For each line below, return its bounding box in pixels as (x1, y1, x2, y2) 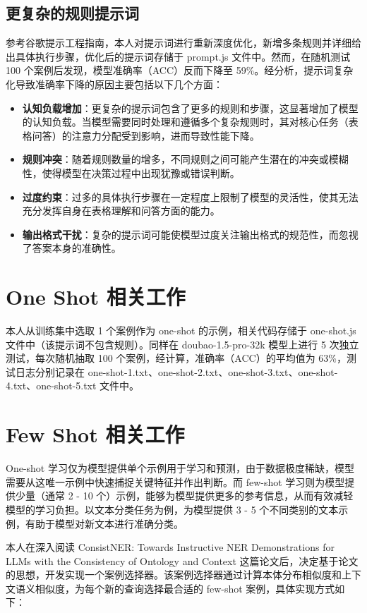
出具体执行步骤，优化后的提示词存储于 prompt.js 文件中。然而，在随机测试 (6, 49, 351, 63)
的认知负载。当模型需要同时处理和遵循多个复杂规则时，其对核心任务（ (22, 114, 349, 129)
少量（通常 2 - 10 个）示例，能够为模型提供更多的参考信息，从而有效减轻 (15, 488, 354, 503)
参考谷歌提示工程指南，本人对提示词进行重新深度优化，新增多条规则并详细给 (6, 35, 361, 50)
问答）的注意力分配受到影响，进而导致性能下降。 (32, 128, 260, 142)
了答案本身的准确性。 (22, 241, 121, 255)
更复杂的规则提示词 (6, 2, 139, 24)
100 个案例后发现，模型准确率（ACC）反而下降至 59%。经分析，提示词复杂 (6, 63, 354, 78)
